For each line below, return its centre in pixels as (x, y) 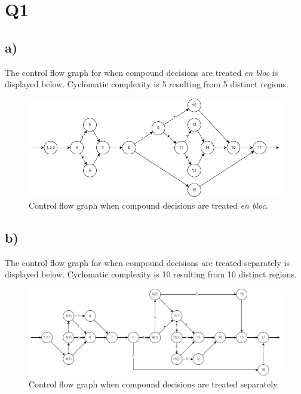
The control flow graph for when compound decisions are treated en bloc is (142, 72)
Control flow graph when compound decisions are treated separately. (154, 384)
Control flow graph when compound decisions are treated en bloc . (148, 205)
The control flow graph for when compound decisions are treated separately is (147, 262)
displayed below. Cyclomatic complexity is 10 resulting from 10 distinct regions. (151, 274)
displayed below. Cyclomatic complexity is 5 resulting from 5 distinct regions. (147, 84)
